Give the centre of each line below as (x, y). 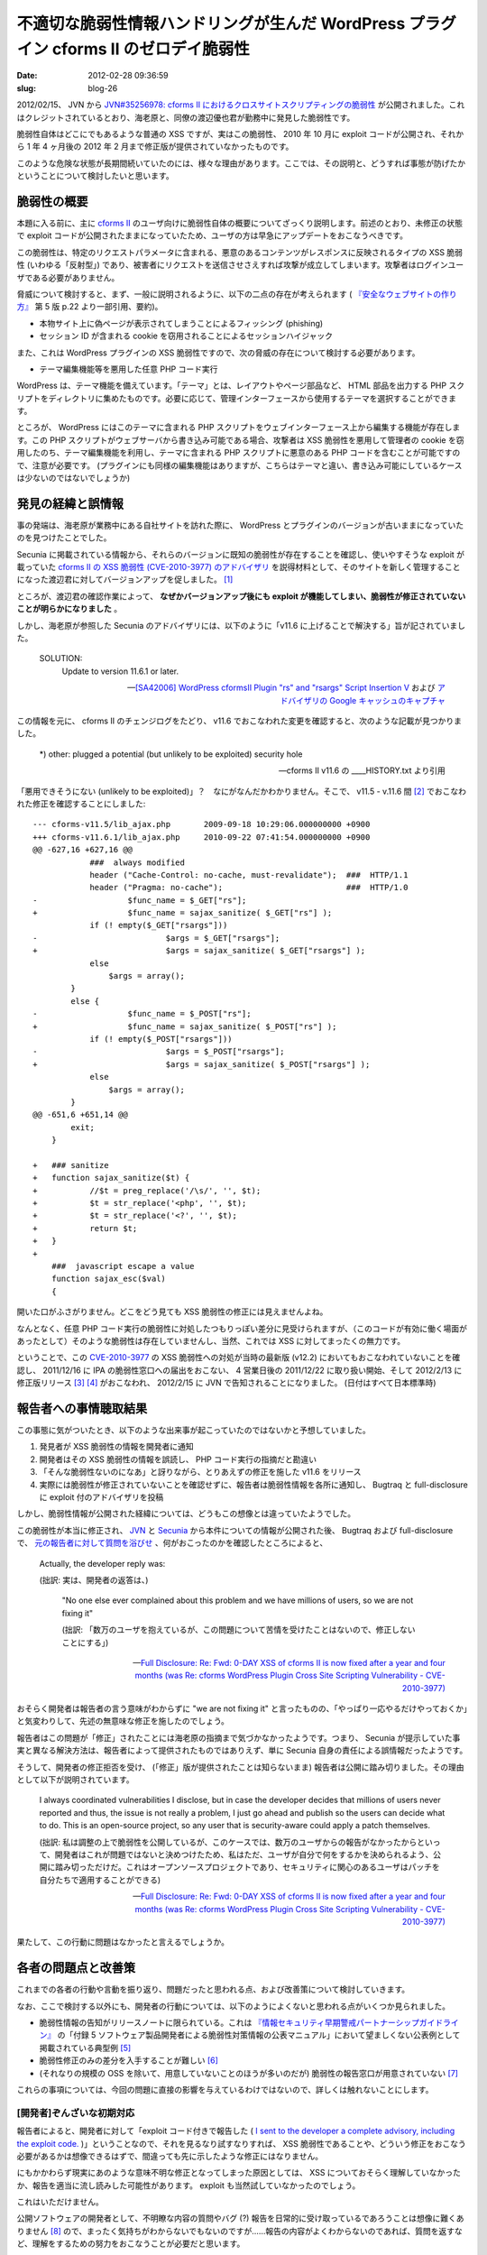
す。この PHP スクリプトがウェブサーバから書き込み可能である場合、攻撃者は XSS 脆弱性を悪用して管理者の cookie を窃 (240, 440)
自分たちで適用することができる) (100, 1880)
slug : (26, 88)
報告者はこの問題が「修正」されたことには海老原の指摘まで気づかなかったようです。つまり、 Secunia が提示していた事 (239, 1737)
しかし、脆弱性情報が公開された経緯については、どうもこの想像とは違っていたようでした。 (186, 1514)
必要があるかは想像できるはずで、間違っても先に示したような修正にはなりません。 (170, 2156)
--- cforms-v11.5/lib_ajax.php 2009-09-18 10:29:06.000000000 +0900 (202, 824)
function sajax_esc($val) (109, 1279)
